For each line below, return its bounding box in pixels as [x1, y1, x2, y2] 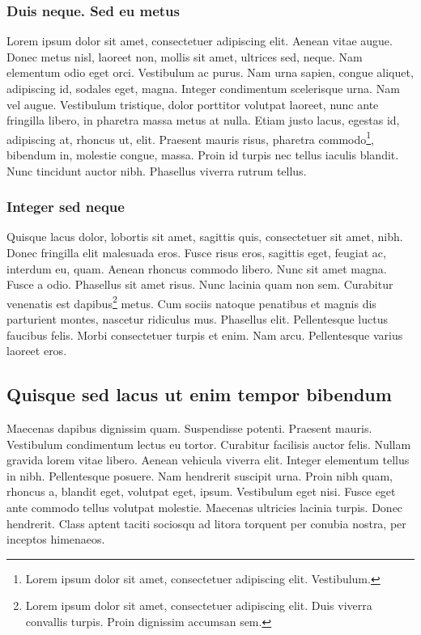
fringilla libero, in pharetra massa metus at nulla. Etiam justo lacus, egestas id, [6, 112, 400, 129]
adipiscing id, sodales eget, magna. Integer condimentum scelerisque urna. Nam [6, 80, 400, 96]
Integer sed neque [6, 197, 125, 217]
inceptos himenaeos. [6, 531, 105, 548]
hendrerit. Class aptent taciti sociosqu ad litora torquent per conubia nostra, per [6, 514, 406, 531]
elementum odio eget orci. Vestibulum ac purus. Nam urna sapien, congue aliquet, [6, 64, 414, 81]
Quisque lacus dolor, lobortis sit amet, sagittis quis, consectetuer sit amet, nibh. [6, 228, 403, 245]
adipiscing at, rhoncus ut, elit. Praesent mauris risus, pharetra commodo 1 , [6, 128, 374, 147]
